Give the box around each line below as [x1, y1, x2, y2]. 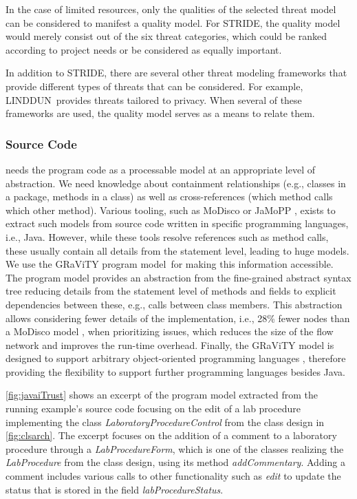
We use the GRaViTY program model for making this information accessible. [6, 257, 334, 271]
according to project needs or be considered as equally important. [6, 42, 282, 56]
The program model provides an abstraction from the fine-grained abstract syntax [6, 270, 351, 284]
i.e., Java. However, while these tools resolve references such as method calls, [6, 229, 329, 244]
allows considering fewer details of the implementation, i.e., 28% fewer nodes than [6, 310, 350, 325]
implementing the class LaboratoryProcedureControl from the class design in [6, 414, 325, 429]
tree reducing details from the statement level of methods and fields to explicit [6, 284, 336, 298]
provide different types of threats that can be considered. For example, [6, 78, 303, 93]
